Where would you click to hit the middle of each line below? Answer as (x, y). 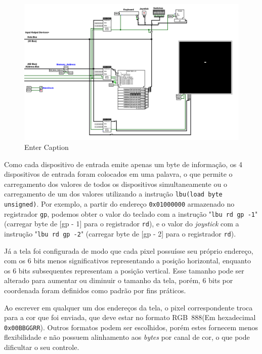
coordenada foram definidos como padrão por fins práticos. (95, 290)
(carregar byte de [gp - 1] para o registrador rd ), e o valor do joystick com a (122, 224)
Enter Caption (47, 147)
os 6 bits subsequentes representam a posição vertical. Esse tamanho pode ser (124, 270)
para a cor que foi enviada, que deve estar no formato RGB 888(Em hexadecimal (130, 317)
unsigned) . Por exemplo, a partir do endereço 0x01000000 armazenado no (119, 203)
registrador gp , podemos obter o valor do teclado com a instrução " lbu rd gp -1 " (131, 213)
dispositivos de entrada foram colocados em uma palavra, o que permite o (118, 174)
